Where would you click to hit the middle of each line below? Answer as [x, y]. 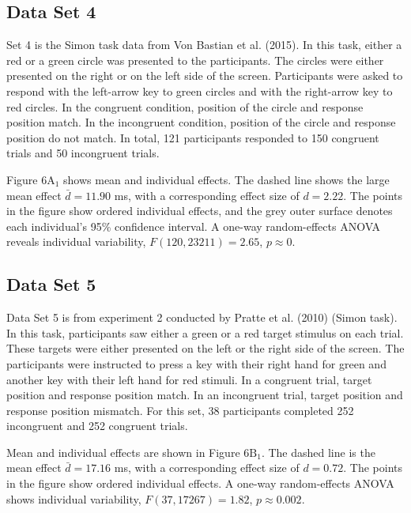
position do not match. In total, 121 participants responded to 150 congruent [193, 137]
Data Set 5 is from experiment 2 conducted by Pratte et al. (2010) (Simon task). [202, 317]
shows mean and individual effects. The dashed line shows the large [226, 179]
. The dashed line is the [318, 452]
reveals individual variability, [76, 241]
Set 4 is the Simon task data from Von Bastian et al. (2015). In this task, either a [204, 45]
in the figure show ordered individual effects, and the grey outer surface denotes [200, 211]
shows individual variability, [74, 498]
